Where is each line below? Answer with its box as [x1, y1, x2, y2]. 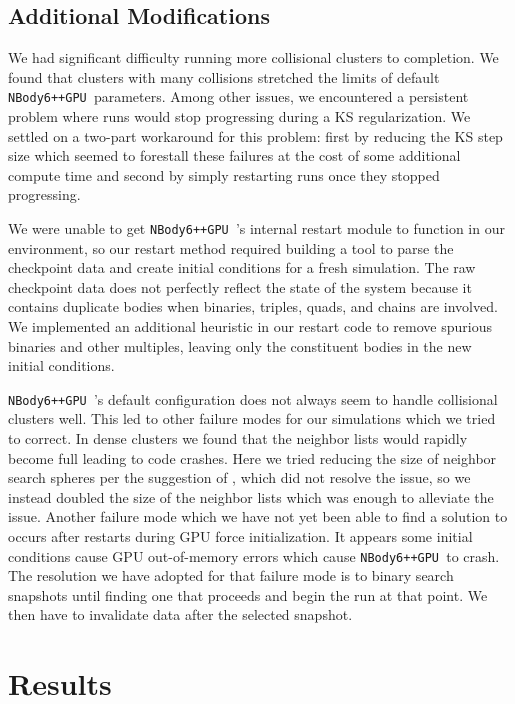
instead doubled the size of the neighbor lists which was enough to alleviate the [8, 486, 494, 507]
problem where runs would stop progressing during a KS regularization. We [8, 106, 471, 127]
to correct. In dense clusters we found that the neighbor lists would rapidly [8, 428, 468, 449]
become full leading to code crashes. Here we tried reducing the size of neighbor [8, 447, 497, 468]
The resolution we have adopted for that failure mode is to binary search [8, 565, 454, 586]
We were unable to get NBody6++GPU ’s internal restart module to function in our [8, 218, 505, 239]
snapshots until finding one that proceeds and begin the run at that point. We [8, 584, 488, 605]
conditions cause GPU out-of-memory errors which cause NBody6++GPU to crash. [8, 545, 500, 566]
